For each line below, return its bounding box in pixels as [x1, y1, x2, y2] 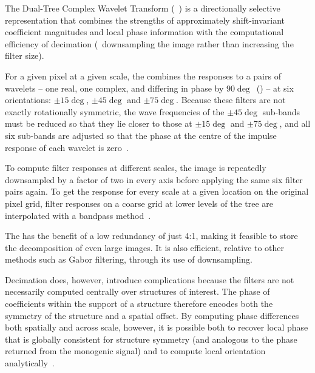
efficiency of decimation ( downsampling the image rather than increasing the [5, 37, 294, 50]
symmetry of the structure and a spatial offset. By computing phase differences [5, 309, 299, 321]
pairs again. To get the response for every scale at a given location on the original [5, 185, 309, 198]
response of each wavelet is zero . [5, 141, 129, 153]
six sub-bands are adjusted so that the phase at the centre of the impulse [5, 129, 277, 141]
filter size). [5, 49, 44, 62]
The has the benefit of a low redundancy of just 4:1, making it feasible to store [5, 229, 298, 242]
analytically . [5, 357, 55, 369]
